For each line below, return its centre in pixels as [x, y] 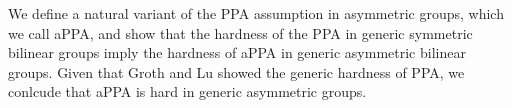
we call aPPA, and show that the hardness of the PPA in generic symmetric [240, 32]
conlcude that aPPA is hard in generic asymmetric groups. [187, 91]
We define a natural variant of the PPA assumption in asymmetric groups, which [256, 13]
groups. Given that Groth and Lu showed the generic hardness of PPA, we [236, 71]
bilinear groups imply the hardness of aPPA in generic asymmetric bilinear [237, 52]
